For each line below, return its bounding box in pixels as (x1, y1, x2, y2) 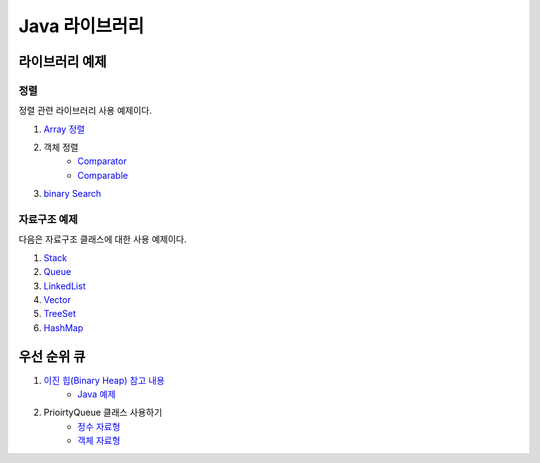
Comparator (77, 155, 127, 167)
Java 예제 (77, 388, 117, 400)
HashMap (43, 321, 84, 334)
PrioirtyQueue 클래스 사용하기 (43, 406, 163, 419)
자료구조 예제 (18, 213, 79, 227)
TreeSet (43, 308, 77, 320)
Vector (43, 293, 72, 305)
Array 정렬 (43, 123, 85, 135)
